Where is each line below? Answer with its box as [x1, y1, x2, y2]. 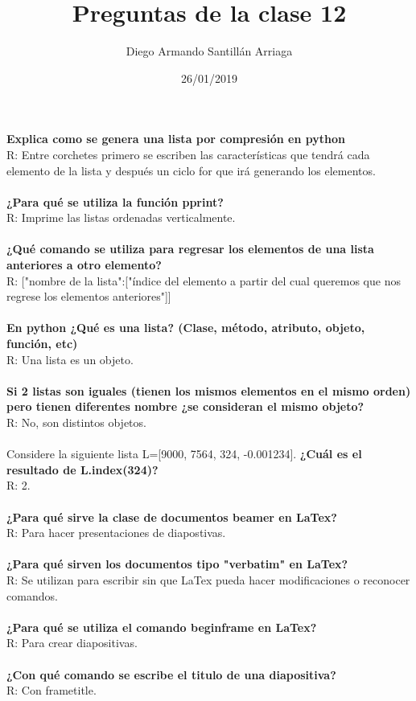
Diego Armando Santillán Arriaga [126, 43, 293, 59]
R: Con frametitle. [6, 682, 97, 699]
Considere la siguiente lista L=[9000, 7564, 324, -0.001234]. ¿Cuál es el [6, 445, 362, 462]
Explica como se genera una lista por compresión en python [6, 130, 345, 147]
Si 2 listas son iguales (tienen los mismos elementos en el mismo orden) [6, 382, 411, 399]
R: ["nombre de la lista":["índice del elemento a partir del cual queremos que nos [6, 272, 401, 289]
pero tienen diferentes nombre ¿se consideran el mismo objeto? [6, 398, 365, 415]
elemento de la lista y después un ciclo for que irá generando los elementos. [6, 162, 376, 178]
